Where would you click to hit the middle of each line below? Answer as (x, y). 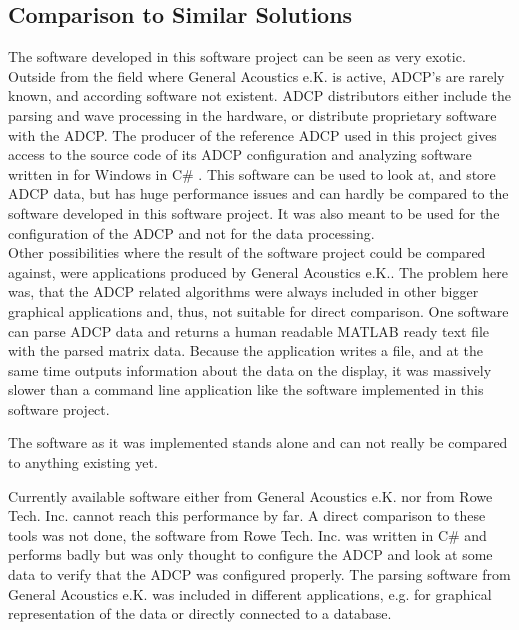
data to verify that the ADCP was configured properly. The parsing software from (259, 574)
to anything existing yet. (83, 462)
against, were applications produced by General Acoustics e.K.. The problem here (258, 271)
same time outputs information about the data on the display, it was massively (250, 369)
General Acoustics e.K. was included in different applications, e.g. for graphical (250, 593)
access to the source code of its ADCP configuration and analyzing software (240, 154)
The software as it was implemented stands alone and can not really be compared (258, 442)
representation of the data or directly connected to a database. (200, 613)
